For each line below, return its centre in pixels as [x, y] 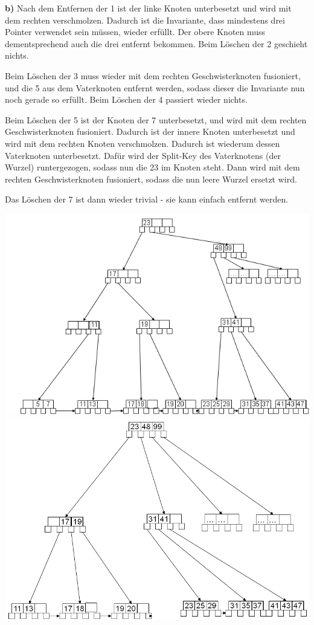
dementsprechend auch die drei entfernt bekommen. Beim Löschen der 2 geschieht [156, 43]
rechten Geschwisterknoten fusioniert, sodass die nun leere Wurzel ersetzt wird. [151, 179]
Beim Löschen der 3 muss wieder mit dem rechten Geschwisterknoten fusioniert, [153, 75]
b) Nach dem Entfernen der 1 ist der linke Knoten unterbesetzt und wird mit [148, 8]
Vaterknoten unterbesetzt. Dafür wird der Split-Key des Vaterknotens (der [143, 155]
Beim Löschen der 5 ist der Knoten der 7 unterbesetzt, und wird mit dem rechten [156, 119]
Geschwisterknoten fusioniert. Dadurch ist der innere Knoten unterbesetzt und [150, 131]
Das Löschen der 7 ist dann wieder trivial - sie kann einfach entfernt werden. [147, 199]
